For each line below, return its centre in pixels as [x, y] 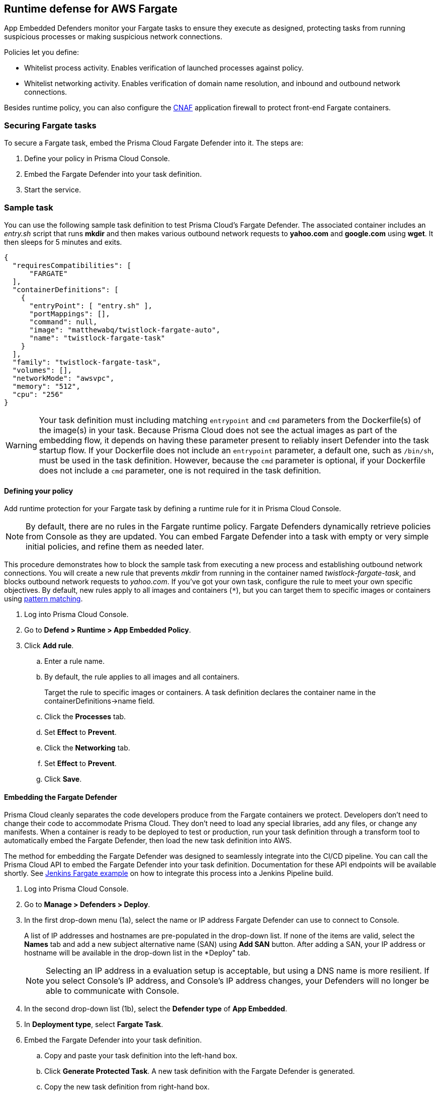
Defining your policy [39, 491]
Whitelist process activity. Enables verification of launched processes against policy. [164, 68]
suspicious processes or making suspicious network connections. [113, 37]
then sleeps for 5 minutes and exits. [63, 242]
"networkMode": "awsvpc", [63, 378]
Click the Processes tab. [85, 717]
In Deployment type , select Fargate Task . [94, 1024]
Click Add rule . [49, 646]
